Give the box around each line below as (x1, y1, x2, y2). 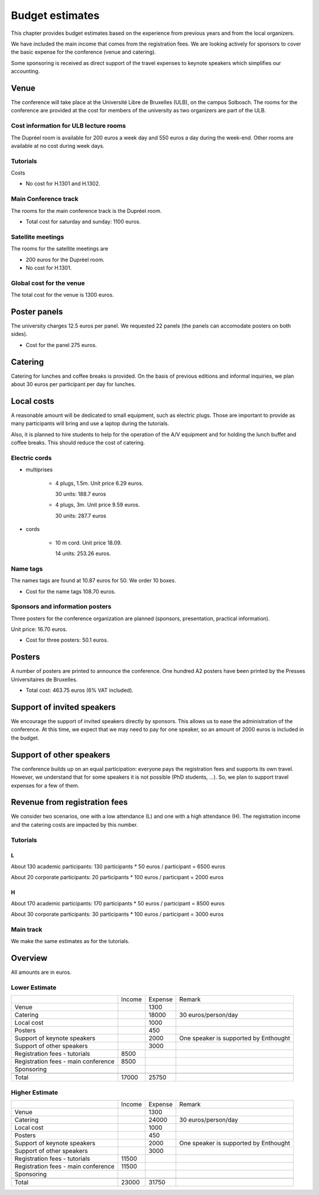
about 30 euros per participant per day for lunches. (11, 381, 136, 388)
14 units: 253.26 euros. (55, 550, 112, 557)
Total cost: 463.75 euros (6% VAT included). (25, 686, 134, 694)
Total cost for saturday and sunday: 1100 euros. (25, 218, 141, 225)
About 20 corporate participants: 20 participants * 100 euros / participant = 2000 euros (11, 874, 224, 881)
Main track (11, 925, 43, 934)
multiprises (25, 466, 53, 473)
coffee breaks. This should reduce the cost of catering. (11, 439, 145, 446)
